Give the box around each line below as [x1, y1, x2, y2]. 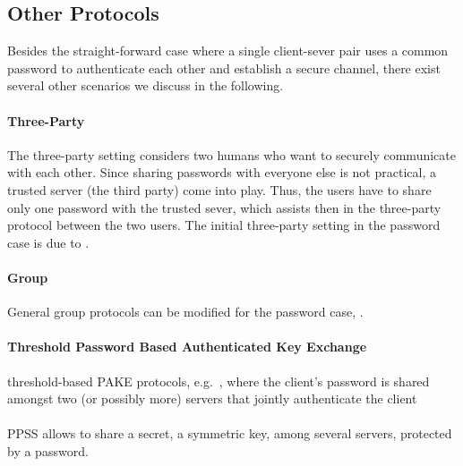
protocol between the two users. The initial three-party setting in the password [7, 216, 441, 234]
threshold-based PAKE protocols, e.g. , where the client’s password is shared [7, 371, 430, 390]
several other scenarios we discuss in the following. [7, 76, 284, 95]
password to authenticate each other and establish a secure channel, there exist [7, 58, 441, 77]
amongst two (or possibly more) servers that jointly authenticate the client [7, 389, 417, 408]
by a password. [7, 441, 89, 460]
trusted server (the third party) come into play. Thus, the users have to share [7, 180, 432, 199]
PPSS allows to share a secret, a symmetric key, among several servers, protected [7, 424, 452, 443]
